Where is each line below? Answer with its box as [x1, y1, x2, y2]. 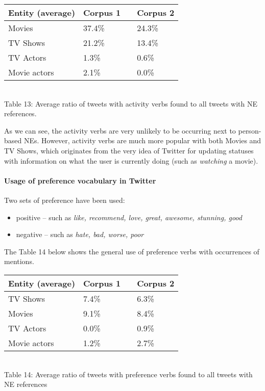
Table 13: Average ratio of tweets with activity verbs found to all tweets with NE [4, 98, 257, 109]
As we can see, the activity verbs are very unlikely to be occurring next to [4, 125, 236, 136]
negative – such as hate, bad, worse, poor [16, 229, 144, 240]
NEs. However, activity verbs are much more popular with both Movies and [23, 135, 261, 146]
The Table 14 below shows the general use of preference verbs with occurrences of [4, 246, 259, 256]
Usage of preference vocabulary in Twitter [4, 175, 156, 186]
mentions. [4, 256, 34, 267]
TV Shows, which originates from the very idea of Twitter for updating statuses [4, 145, 254, 155]
